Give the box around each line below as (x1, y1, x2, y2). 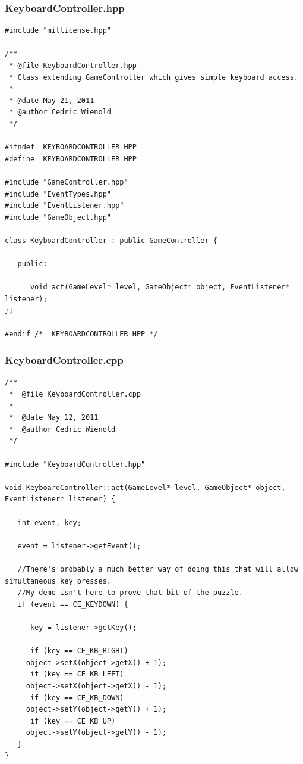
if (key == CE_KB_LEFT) (30, 670, 124, 679)
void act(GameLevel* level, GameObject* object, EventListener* (30, 283, 290, 292)
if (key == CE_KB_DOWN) (30, 693, 124, 702)
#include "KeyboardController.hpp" (5, 460, 146, 469)
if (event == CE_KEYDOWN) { (17, 600, 128, 609)
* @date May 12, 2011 (9, 413, 99, 422)
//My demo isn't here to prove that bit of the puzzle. (17, 588, 243, 597)
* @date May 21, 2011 (9, 96, 94, 105)
